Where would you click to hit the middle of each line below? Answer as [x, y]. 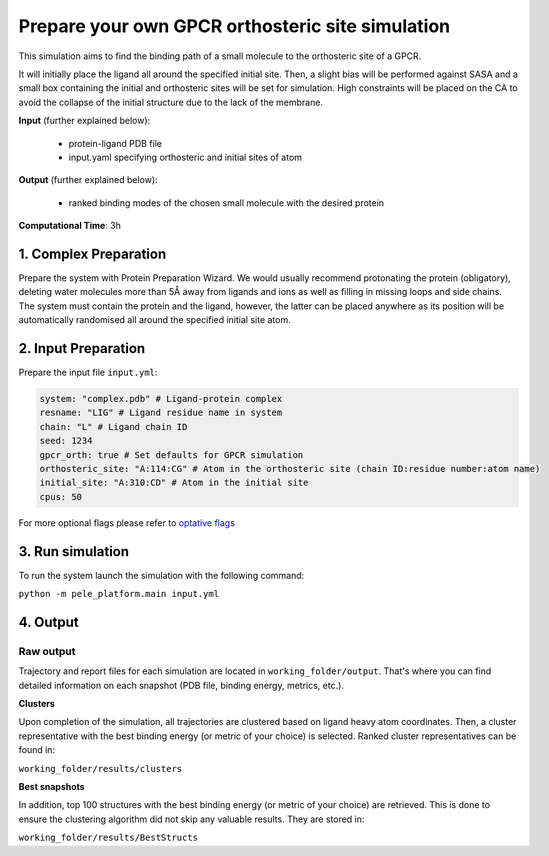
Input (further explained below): [84, 121]
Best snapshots [51, 786]
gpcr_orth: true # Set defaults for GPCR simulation [171, 454]
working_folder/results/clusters [100, 768]
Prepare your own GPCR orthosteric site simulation [234, 26]
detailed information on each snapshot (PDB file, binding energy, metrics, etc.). [181, 685]
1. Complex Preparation [92, 253]
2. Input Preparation [82, 348]
